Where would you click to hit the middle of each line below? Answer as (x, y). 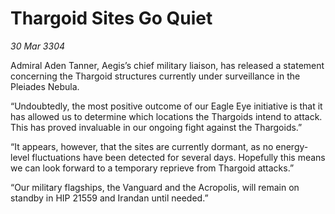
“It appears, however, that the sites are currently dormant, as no (142, 146)
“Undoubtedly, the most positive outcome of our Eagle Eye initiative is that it (166, 106)
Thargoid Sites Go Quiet (111, 18)
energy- (292, 146)
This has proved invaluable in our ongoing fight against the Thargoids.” (156, 127)
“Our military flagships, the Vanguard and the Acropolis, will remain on (155, 187)
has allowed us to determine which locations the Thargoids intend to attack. (166, 116)
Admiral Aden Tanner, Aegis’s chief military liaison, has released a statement (167, 65)
